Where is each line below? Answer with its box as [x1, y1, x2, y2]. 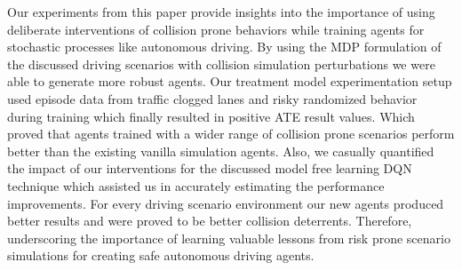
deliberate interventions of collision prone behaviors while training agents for [7, 20, 425, 38]
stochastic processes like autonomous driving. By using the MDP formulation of [7, 37, 442, 56]
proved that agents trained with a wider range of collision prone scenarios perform [7, 124, 455, 143]
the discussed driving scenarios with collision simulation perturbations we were [7, 54, 435, 73]
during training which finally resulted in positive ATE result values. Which [7, 107, 415, 125]
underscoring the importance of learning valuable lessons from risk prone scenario [7, 228, 450, 247]
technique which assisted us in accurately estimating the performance [7, 176, 385, 195]
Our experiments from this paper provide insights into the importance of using [7, 3, 435, 20]
